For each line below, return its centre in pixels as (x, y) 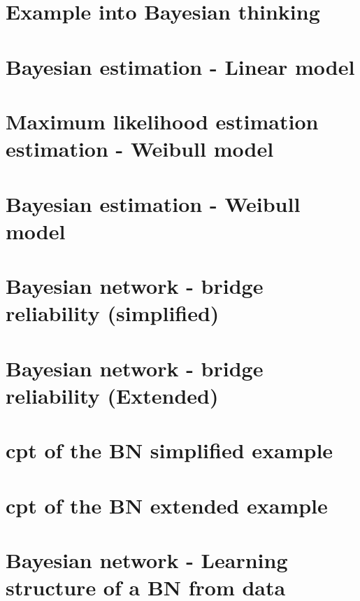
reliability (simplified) (113, 313)
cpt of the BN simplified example (170, 450)
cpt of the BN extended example (167, 505)
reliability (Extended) (112, 395)
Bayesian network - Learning (147, 559)
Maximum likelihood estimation (162, 121)
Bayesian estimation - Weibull (153, 203)
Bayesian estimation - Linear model (180, 66)
